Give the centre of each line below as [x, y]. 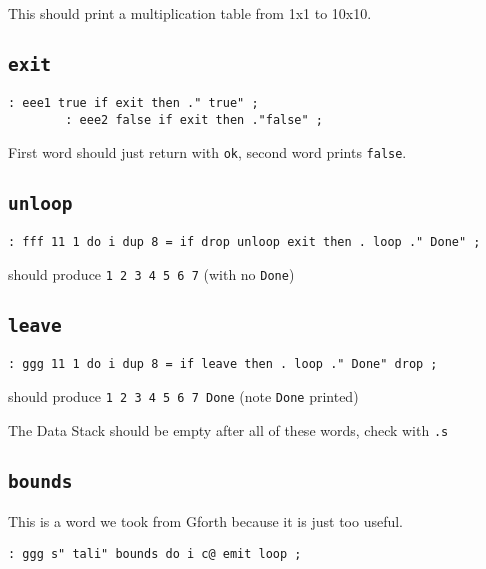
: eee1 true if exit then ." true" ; [133, 103]
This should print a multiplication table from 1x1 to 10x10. [190, 13]
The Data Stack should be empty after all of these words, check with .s [228, 429]
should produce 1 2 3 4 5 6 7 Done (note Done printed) [183, 395]
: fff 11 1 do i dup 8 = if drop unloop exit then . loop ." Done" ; [244, 242]
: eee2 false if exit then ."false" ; [194, 120]
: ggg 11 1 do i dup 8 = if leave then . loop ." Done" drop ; [223, 364]
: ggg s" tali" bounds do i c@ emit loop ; [155, 553]
